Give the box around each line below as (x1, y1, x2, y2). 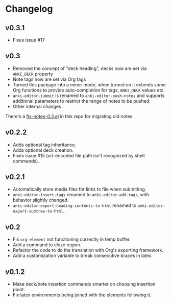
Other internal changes (12, 103, 61, 109)
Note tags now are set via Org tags (12, 76, 86, 82)
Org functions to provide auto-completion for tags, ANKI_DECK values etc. (12, 87, 165, 93)
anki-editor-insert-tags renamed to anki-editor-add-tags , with (12, 192, 150, 198)
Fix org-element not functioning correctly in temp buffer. (12, 236, 131, 243)
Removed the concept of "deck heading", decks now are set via (12, 65, 147, 72)
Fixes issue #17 (12, 37, 45, 43)
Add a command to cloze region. (12, 242, 82, 248)
